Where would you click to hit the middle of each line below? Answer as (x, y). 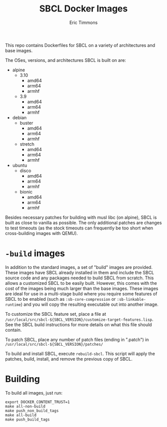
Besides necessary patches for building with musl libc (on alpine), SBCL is (81, 217)
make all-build (21, 415)
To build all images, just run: (34, 393)
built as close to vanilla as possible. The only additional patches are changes (83, 222)
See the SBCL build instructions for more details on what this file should (79, 324)
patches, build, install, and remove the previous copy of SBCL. (69, 359)
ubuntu (20, 165)
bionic (26, 192)
